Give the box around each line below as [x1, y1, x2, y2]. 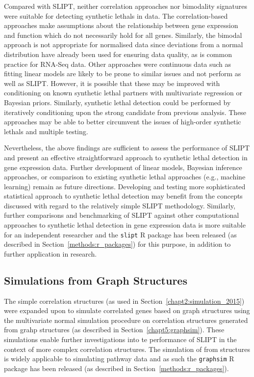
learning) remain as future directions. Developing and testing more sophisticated [4, 181, 246, 191]
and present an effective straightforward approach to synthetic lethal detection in [4, 152, 248, 162]
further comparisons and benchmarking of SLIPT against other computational [4, 210, 239, 220]
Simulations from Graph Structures [4, 272, 187, 288]
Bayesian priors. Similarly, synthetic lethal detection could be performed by [4, 97, 231, 107]
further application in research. [4, 248, 97, 259]
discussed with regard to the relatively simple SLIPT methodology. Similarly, [4, 200, 235, 210]
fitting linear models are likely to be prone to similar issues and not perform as [4, 68, 241, 79]
